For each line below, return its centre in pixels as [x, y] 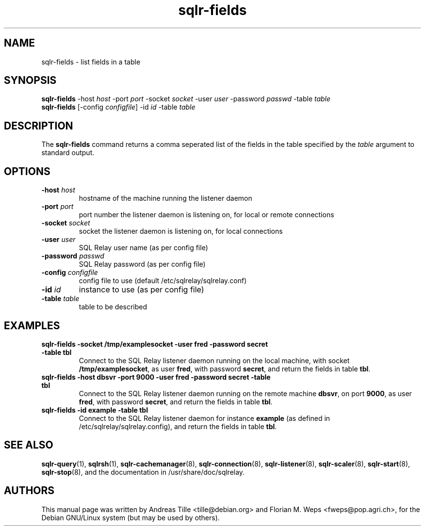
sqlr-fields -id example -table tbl [95, 410]
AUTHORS [29, 491]
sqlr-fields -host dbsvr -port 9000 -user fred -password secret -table [156, 377]
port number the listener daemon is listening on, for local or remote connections [206, 215]
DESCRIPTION [39, 126]
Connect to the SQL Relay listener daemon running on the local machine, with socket [214, 360]
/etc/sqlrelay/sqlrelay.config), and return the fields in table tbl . [178, 426]
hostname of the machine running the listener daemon [165, 198]
